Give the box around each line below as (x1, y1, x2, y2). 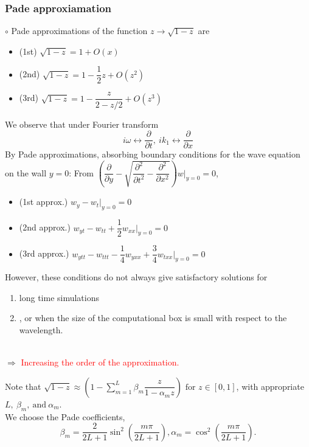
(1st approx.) (19, 195, 68, 208)
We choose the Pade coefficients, (5, 410, 125, 423)
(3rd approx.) (19, 247, 69, 260)
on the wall (5, 166, 47, 179)
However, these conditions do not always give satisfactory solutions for (5, 271, 268, 283)
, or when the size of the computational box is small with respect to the (19, 311, 287, 324)
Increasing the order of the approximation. (21, 356, 179, 369)
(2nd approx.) (19, 221, 71, 234)
